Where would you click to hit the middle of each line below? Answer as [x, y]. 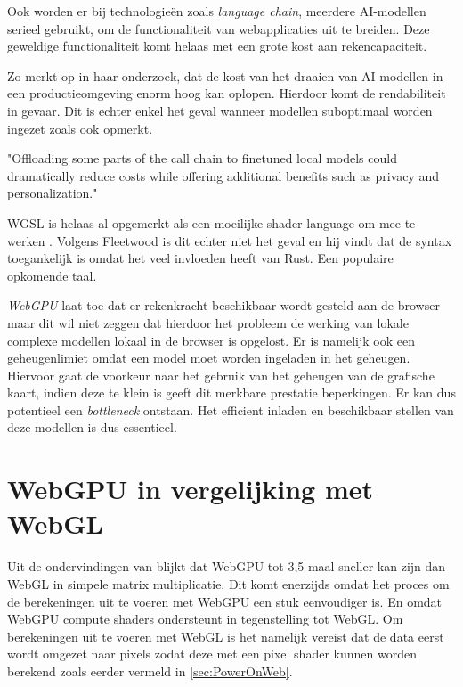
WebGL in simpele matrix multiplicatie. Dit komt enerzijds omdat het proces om [228, 583]
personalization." [53, 193]
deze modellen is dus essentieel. [92, 427]
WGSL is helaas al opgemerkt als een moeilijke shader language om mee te [211, 222]
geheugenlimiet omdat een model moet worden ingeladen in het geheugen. [209, 358]
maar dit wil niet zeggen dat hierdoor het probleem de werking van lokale [208, 322]
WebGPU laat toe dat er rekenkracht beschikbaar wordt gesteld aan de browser [223, 305]
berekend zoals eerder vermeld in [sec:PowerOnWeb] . [150, 671]
